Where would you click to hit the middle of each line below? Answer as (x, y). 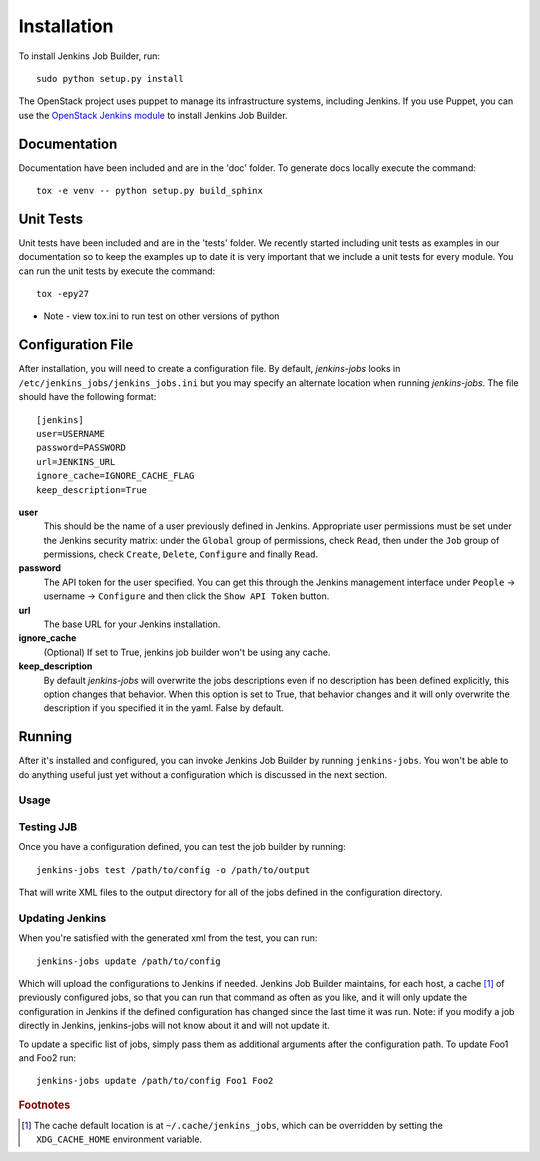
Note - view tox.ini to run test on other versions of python (161, 316)
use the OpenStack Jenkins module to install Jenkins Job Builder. (153, 115)
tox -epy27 (63, 294)
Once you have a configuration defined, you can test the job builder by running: (182, 847)
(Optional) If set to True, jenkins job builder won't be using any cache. (187, 652)
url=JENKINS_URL (76, 461)
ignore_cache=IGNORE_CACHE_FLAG (115, 476)
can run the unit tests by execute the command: (117, 271)
